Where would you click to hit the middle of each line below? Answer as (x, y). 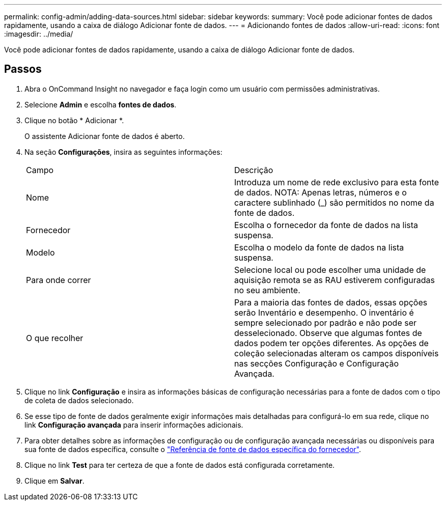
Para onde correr (59, 280)
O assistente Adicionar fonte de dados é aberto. (105, 136)
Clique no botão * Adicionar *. (74, 120)
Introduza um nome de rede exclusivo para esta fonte (337, 182)
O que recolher (55, 338)
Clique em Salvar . (54, 481)
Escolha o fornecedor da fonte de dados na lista (326, 225)
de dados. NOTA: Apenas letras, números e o (320, 192)
